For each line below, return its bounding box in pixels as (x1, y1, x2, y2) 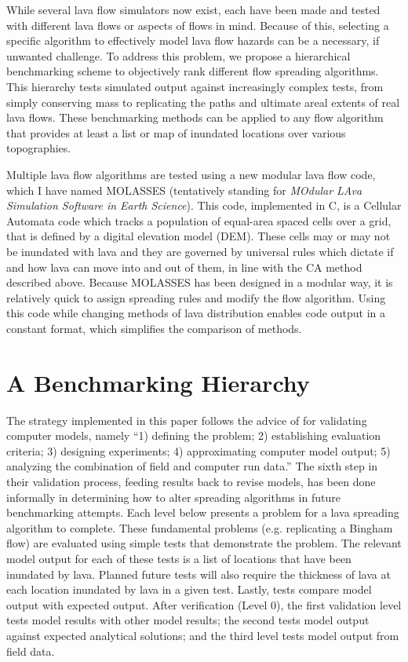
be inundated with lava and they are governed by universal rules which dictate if (6, 243, 394, 259)
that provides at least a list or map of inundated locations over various (6, 124, 346, 141)
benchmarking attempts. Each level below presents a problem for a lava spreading (6, 504, 399, 521)
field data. (6, 642, 55, 659)
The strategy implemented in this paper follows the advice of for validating (6, 411, 367, 428)
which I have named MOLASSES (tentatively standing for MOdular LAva (6, 181, 362, 198)
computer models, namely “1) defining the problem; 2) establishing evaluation (6, 427, 381, 444)
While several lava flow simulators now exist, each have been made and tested (6, 2, 381, 17)
